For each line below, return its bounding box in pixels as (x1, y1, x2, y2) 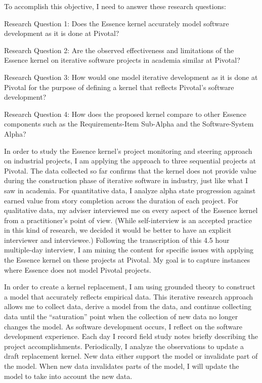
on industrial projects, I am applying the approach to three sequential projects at (4, 155, 256, 166)
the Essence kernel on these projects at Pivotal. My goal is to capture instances (4, 254, 250, 265)
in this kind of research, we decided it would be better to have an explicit (4, 225, 232, 235)
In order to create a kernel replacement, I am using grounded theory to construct (4, 281, 255, 292)
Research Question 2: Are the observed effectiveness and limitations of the (4, 45, 234, 55)
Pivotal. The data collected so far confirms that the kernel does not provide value (4, 165, 256, 176)
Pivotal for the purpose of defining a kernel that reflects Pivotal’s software (4, 81, 234, 92)
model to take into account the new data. (4, 370, 133, 381)
